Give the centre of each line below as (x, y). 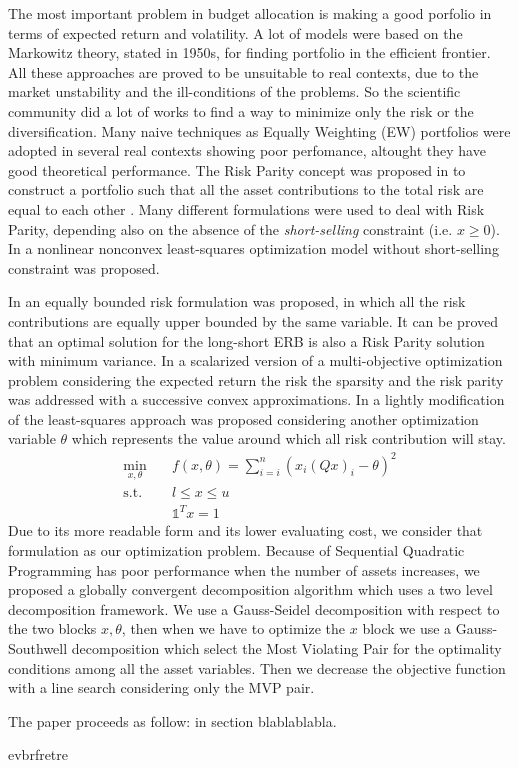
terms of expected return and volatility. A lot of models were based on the (235, 32)
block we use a (407, 628)
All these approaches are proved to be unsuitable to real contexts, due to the (243, 71)
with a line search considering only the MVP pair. (161, 687)
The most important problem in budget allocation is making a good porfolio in (250, 13)
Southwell (38, 647)
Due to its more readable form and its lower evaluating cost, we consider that (245, 530)
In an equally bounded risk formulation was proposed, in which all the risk (237, 301)
